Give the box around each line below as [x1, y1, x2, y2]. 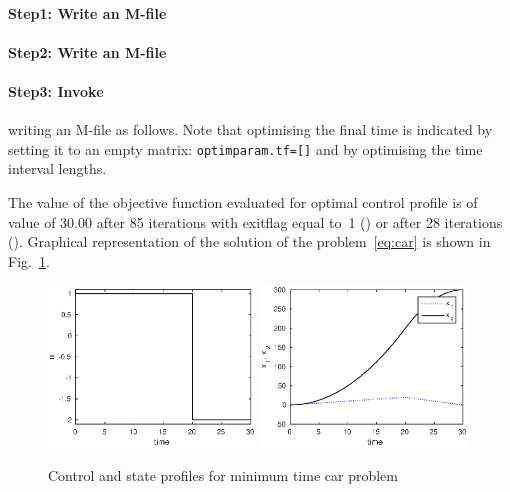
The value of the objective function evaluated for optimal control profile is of [8, 192, 478, 213]
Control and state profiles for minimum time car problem [48, 464, 398, 485]
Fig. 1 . [8, 250, 50, 271]
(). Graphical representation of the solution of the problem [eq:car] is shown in [8, 231, 491, 252]
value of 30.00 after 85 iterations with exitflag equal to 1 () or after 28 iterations [8, 211, 503, 232]
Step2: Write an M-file [8, 41, 167, 62]
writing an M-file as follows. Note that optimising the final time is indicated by [8, 119, 493, 140]
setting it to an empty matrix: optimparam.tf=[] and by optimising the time [8, 138, 483, 159]
